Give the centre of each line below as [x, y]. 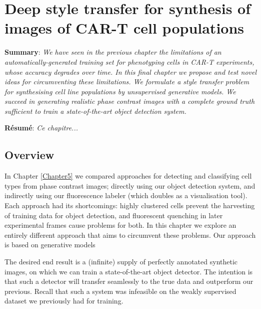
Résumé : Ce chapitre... [41, 128]
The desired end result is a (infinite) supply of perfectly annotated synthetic [121, 262]
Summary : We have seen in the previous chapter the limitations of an [113, 52]
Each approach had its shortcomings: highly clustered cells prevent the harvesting [130, 205]
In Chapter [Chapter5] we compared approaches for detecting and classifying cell [128, 176]
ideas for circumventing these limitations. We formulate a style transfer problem [127, 82]
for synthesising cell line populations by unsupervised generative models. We [120, 91]
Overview [29, 155]
